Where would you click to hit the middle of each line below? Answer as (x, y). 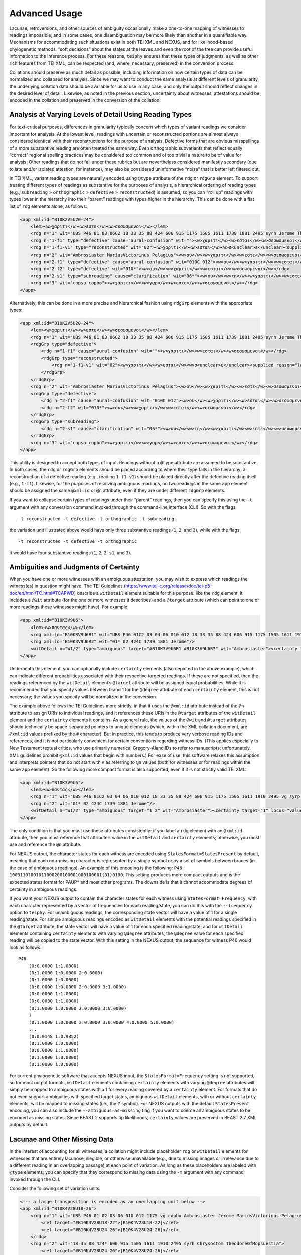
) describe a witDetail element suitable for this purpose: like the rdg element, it (158, 593)
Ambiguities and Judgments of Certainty (74, 567)
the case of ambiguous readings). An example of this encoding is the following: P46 (96, 868)
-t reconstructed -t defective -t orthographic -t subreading (96, 519)
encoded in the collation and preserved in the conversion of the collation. (85, 100)
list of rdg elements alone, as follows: (48, 206)
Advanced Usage (46, 13)
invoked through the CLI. (35, 1179)
